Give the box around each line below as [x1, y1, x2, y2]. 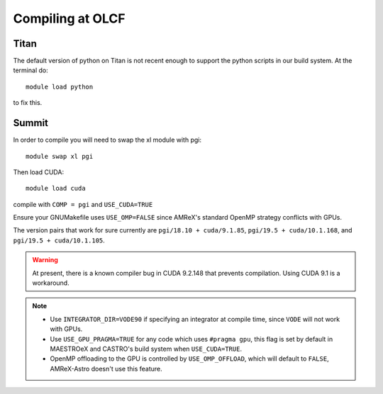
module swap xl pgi [26, 152, 94, 160]
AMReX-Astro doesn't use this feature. [50, 364, 162, 373]
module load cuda [26, 184, 86, 193]
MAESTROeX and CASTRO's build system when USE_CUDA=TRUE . [50, 344, 243, 353]
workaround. [32, 278, 70, 287]
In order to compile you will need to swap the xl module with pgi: [13, 135, 202, 145]
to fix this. [13, 98, 43, 107]
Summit [13, 117, 49, 129]
